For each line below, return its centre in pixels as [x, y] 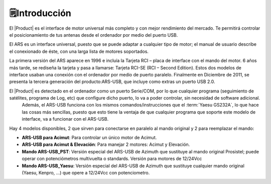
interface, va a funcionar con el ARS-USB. [65, 119]
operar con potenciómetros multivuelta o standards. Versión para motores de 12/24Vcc [112, 159]
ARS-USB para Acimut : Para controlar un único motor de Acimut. [89, 138]
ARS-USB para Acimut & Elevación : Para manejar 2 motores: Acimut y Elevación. [106, 145]
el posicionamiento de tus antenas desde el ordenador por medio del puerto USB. [94, 35]
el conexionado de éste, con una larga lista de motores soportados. [79, 51]
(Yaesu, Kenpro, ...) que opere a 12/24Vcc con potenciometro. [86, 172]
